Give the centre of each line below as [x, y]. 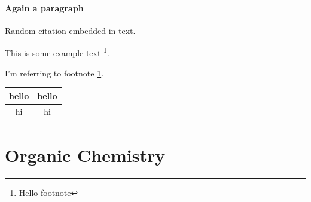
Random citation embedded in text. [70, 30]
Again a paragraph [44, 7]
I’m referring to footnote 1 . [54, 73]
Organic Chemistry [85, 154]
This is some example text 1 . [57, 52]
